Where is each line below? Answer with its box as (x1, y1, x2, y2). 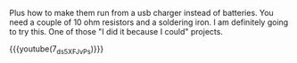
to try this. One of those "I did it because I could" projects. (9, 27, 223, 36)
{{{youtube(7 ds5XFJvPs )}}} (9, 43, 104, 56)
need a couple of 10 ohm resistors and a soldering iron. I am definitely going (9, 17, 289, 28)
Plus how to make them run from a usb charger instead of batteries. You (9, 8, 274, 18)
